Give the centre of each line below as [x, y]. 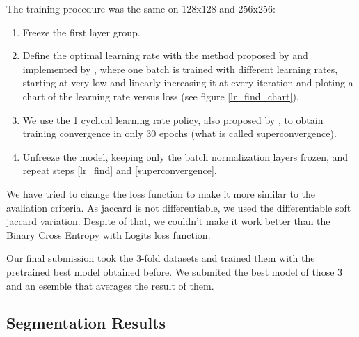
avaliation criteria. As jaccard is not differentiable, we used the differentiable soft [179, 207]
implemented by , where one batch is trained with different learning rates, [180, 69]
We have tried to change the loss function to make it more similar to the [161, 193]
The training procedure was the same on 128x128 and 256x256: [141, 8]
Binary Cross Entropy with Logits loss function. [109, 234]
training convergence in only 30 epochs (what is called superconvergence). [179, 133]
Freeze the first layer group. [81, 32]
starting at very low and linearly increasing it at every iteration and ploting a [188, 83]
